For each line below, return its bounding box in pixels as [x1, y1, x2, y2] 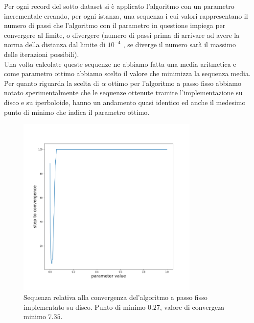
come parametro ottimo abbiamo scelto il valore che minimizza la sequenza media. [4, 68, 251, 79]
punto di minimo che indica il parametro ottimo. [4, 107, 150, 117]
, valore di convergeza [160, 301, 225, 312]
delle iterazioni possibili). [4, 49, 79, 59]
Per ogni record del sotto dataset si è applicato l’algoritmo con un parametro [4, 1, 234, 11]
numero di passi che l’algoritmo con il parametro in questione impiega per [4, 20, 226, 30]
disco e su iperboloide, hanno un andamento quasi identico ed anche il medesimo [4, 97, 246, 107]
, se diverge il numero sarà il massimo [123, 39, 236, 50]
